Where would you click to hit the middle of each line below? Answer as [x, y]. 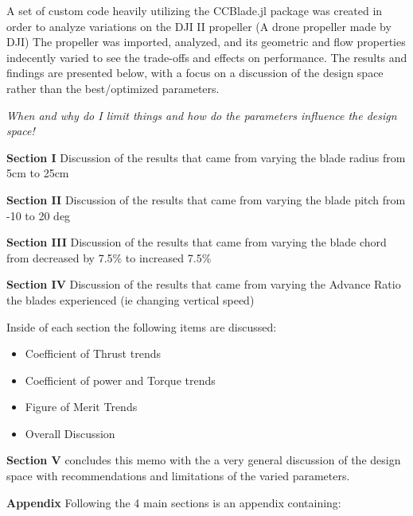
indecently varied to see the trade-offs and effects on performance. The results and [207, 57]
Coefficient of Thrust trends [93, 353]
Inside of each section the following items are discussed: [142, 326]
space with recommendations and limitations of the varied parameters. [178, 476]
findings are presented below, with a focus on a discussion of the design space [195, 73]
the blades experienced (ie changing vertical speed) [131, 299]
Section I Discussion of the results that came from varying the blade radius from [206, 157]
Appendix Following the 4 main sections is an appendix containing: [174, 502]
